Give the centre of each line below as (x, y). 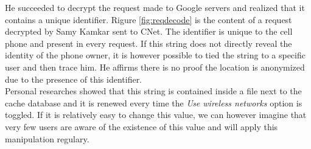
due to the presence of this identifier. (74, 79)
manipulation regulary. (47, 138)
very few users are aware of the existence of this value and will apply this (142, 126)
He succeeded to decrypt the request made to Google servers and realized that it (155, 7)
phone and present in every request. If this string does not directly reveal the (149, 43)
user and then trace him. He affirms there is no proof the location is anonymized (155, 67)
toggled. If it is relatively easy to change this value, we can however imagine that (156, 115)
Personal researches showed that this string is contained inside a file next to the (153, 91)
